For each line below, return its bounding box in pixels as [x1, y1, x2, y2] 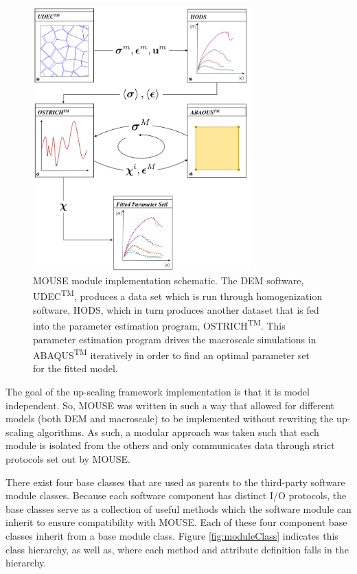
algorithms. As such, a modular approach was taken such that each [36, 424, 319, 439]
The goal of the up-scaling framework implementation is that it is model [5, 384, 310, 398]
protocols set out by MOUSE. [5, 451, 131, 466]
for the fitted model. [33, 361, 118, 376]
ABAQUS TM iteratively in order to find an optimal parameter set [33, 346, 310, 362]
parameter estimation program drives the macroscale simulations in [33, 332, 316, 346]
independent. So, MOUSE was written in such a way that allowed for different [5, 398, 334, 412]
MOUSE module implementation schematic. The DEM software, [33, 273, 304, 287]
